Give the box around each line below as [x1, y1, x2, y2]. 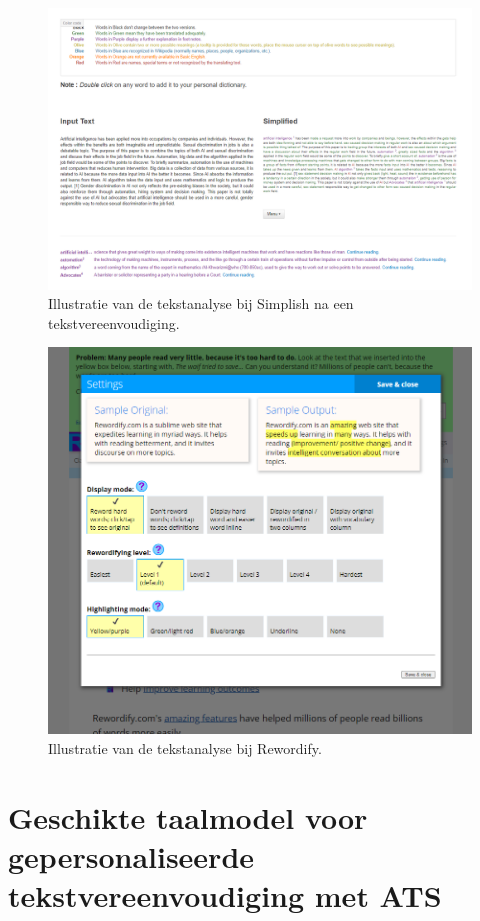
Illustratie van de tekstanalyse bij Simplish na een [48, 293, 354, 314]
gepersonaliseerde [8, 835, 255, 876]
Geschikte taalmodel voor [8, 796, 368, 837]
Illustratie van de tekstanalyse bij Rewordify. [48, 738, 322, 758]
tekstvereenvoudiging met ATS [8, 875, 442, 916]
